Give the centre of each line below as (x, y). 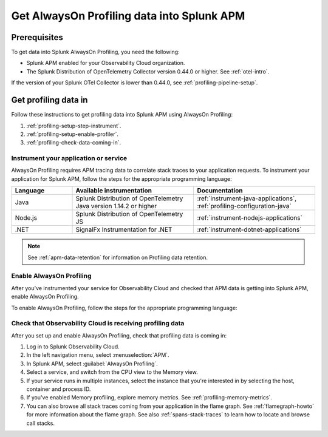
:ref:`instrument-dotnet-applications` (249, 229)
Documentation (220, 191)
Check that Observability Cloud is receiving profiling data (98, 324)
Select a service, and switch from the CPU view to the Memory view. (112, 372)
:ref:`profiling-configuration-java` (244, 206)
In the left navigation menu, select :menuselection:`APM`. (98, 355)
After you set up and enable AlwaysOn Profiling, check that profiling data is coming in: (119, 335)
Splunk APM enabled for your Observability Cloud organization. (106, 63)
